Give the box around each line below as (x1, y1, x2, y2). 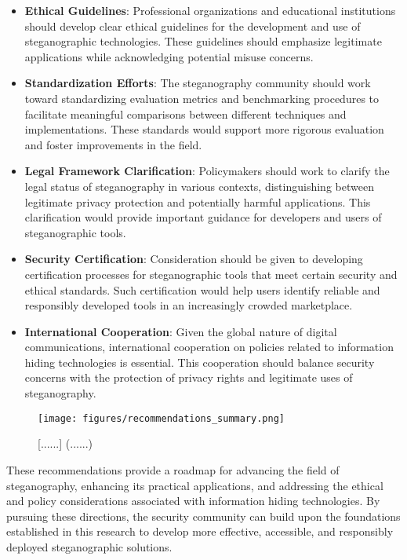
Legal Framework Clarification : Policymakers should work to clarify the (24, 163, 390, 179)
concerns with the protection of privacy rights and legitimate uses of (24, 369, 353, 386)
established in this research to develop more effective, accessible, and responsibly (6, 523, 394, 540)
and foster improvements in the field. (24, 136, 202, 152)
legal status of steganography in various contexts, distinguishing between (24, 178, 374, 194)
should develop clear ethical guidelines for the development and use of (24, 17, 361, 34)
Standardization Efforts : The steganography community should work (24, 75, 371, 91)
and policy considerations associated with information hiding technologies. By (6, 492, 380, 509)
